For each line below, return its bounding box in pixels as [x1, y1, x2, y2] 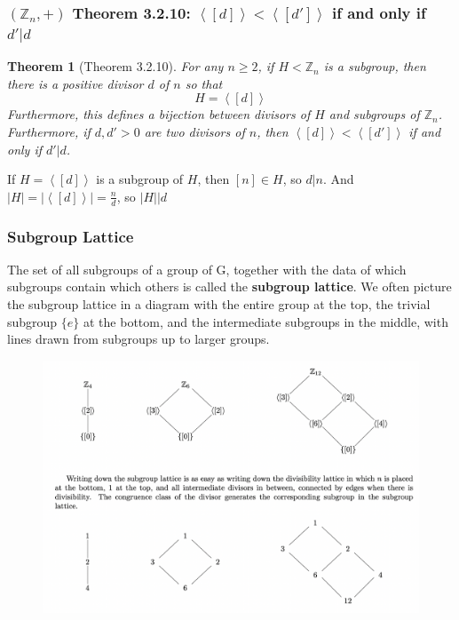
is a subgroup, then [323, 57, 426, 76]
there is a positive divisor [7, 74, 144, 92]
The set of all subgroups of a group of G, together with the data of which [7, 259, 407, 278]
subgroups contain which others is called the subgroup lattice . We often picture [7, 277, 452, 296]
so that [185, 74, 223, 92]
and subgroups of [328, 105, 420, 123]
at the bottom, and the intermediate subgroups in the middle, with [83, 312, 448, 330]
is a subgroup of [96, 170, 184, 188]
